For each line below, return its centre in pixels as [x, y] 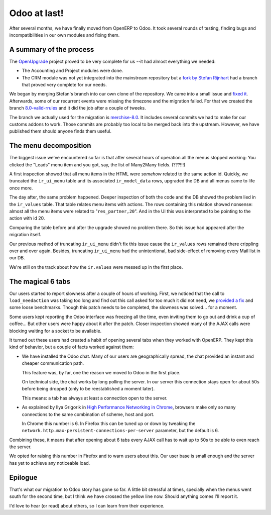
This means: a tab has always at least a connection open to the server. [95, 398]
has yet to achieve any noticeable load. [50, 463]
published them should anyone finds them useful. [60, 131]
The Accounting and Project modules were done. [73, 71]
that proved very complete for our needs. [64, 85]
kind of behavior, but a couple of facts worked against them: [72, 347]
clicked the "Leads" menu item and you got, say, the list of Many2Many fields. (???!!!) [97, 165]
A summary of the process [52, 49]
